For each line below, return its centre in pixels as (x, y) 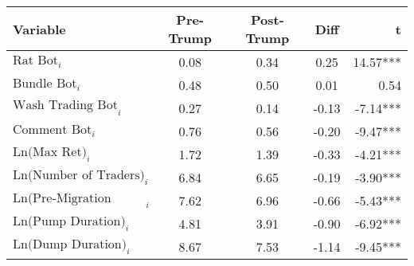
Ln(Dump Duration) (70, 244)
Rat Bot (35, 61)
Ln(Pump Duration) (69, 221)
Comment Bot (53, 130)
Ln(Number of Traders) (79, 175)
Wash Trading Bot (65, 106)
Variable (39, 29)
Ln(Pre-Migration (62, 198)
